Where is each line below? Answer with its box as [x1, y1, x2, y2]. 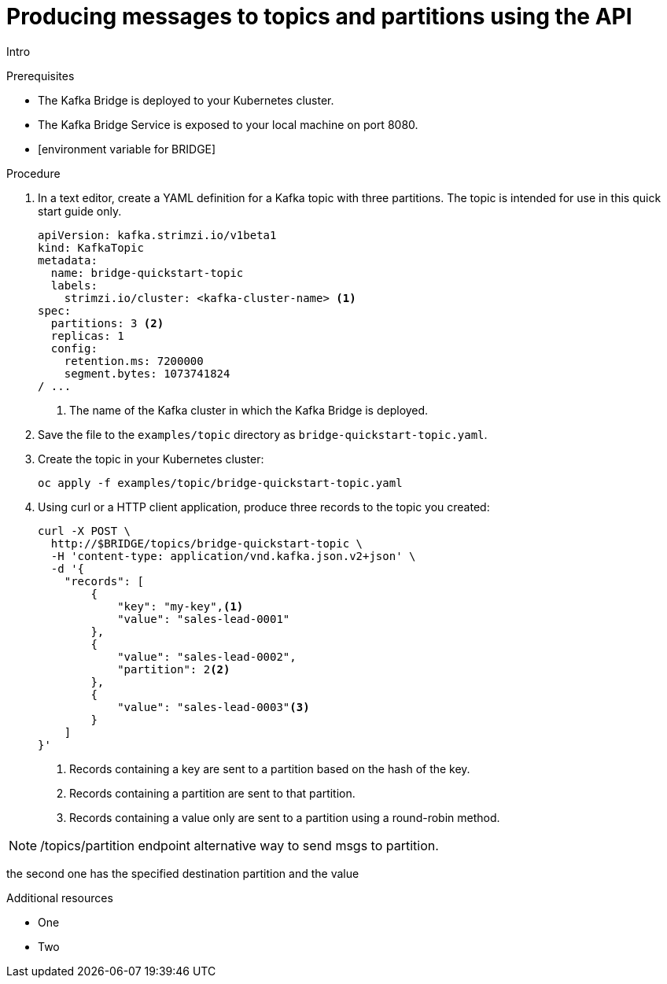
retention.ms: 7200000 [64, 354, 204, 367]
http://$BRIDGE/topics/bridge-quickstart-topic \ [50, 536, 363, 550]
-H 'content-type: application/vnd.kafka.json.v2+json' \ [50, 549, 416, 562]
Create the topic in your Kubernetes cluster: [38, 451, 264, 466]
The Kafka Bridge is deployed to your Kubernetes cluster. [38, 93, 334, 107]
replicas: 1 [50, 329, 124, 342]
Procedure [6, 166, 61, 180]
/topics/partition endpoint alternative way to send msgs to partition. [40, 837, 439, 853]
